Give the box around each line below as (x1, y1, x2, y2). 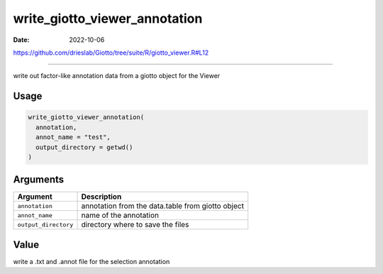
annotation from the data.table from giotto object (81, 201, 245, 211)
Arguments (13, 174, 65, 186)
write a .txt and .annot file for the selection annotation (13, 257, 170, 265)
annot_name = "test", (35, 133, 111, 141)
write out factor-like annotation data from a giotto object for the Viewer (13, 72, 221, 80)
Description (81, 192, 122, 202)
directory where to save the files (81, 220, 189, 230)
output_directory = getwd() (35, 143, 133, 151)
